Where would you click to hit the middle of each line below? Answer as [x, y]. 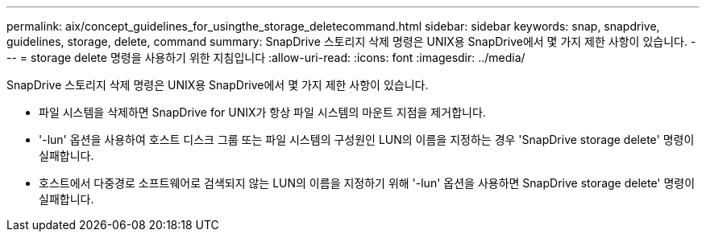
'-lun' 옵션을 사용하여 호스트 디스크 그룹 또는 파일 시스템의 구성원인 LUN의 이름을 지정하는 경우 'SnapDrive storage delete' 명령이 [367, 140]
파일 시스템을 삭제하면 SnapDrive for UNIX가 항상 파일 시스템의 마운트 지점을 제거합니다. [262, 112]
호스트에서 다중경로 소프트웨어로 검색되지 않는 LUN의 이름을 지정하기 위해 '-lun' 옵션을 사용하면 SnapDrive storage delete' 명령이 [367, 183]
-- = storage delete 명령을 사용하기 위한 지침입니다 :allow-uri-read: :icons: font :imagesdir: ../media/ [266, 57]
